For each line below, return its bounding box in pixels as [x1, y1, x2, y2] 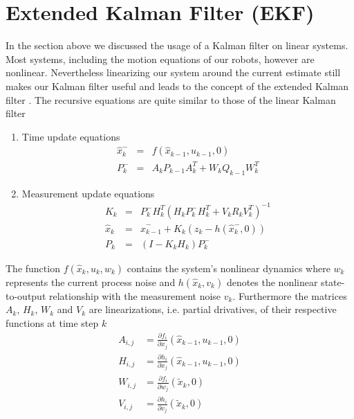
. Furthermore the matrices [232, 288, 347, 303]
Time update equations [21, 129, 120, 143]
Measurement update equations [21, 186, 155, 200]
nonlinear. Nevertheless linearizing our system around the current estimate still [6, 65, 341, 80]
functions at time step [6, 316, 99, 330]
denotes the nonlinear [226, 274, 318, 289]
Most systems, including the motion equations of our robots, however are [6, 51, 315, 66]
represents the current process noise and [6, 274, 176, 289]
